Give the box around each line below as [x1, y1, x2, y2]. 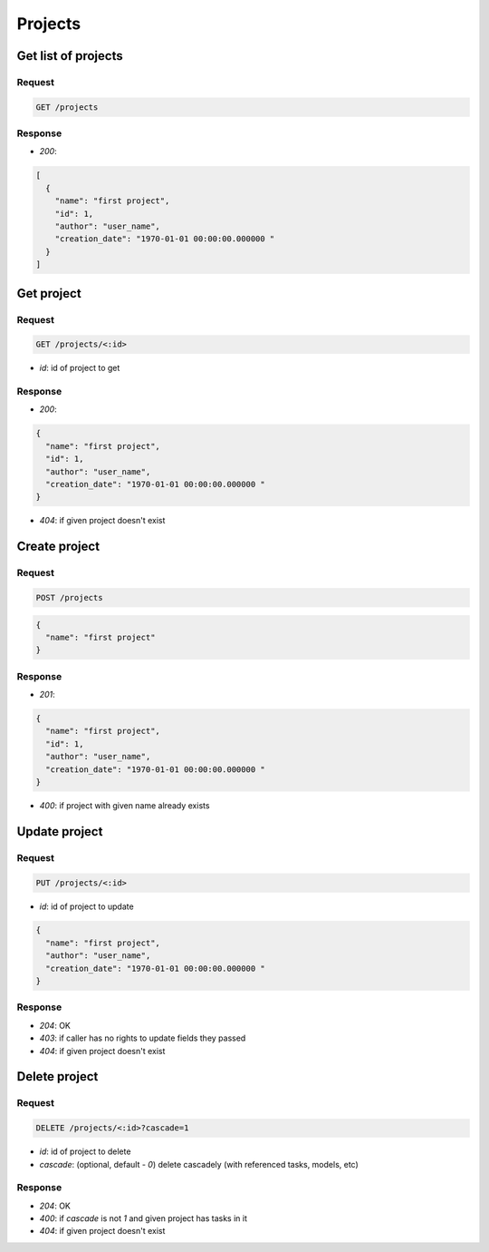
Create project [16, 539, 100, 554]
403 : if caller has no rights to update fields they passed [39, 1032, 246, 1043]
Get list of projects [16, 48, 123, 64]
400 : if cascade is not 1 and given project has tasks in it [39, 1213, 248, 1224]
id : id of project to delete [39, 1146, 131, 1157]
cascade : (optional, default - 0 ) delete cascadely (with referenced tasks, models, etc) [39, 1159, 360, 1169]
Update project [16, 824, 103, 839]
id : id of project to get [39, 363, 120, 374]
